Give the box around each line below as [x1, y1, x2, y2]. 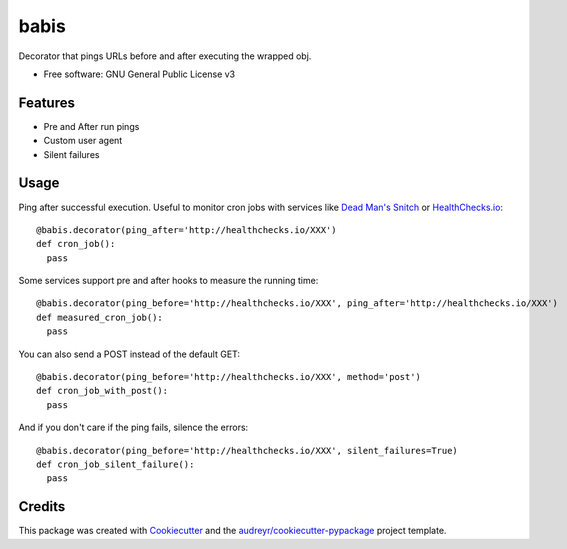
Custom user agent [43, 135, 123, 147]
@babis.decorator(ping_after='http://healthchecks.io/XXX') [36, 224, 337, 235]
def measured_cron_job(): [36, 311, 164, 323]
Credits [18, 498, 66, 515]
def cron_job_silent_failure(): [36, 459, 195, 470]
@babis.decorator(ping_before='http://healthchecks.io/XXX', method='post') [36, 371, 422, 383]
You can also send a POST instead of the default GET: [18, 348, 240, 360]
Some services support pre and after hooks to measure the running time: [18, 275, 319, 287]
